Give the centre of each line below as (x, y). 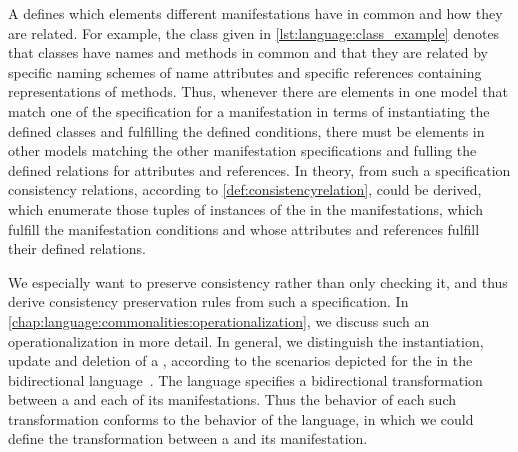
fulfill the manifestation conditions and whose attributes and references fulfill (244, 228)
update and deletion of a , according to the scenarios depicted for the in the (240, 360)
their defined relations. (77, 248)
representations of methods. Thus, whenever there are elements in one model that (258, 91)
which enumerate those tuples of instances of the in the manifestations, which (245, 208)
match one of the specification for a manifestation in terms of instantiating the (249, 110)
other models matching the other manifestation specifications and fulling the (242, 150)
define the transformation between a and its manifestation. (188, 438)
